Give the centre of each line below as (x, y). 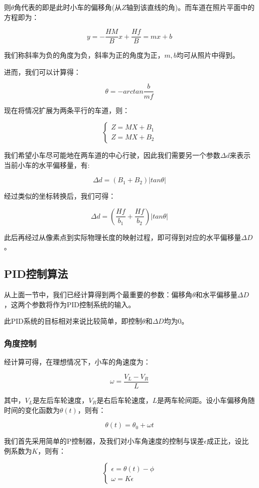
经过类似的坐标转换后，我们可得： (60, 196)
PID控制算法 (36, 274)
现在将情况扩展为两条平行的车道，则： (67, 110)
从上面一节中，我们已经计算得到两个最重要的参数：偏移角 (98, 295)
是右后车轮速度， (125, 400)
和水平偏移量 (216, 295)
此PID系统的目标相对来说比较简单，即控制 (73, 321)
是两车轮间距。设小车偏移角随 (206, 400)
